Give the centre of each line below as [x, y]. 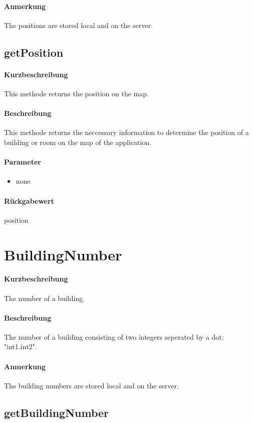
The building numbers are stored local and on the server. [91, 385]
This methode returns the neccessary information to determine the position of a [126, 132]
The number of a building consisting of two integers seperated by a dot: [114, 336]
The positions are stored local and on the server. [78, 25]
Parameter [23, 162]
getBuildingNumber [57, 412]
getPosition [34, 52]
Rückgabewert [29, 200]
